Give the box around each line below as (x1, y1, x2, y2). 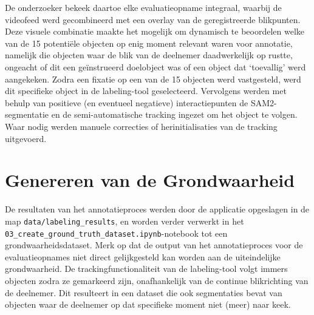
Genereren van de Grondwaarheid (5, 168, 295, 192)
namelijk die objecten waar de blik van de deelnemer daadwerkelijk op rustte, (5, 49, 293, 61)
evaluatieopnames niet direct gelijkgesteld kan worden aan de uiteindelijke (5, 250, 281, 263)
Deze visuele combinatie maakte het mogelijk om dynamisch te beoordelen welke (5, 25, 305, 38)
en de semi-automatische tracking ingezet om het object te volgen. (51, 108, 298, 121)
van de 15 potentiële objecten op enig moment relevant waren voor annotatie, (5, 36, 293, 49)
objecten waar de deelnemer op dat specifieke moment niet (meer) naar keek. (5, 298, 291, 311)
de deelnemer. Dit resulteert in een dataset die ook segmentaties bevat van (5, 286, 282, 299)
